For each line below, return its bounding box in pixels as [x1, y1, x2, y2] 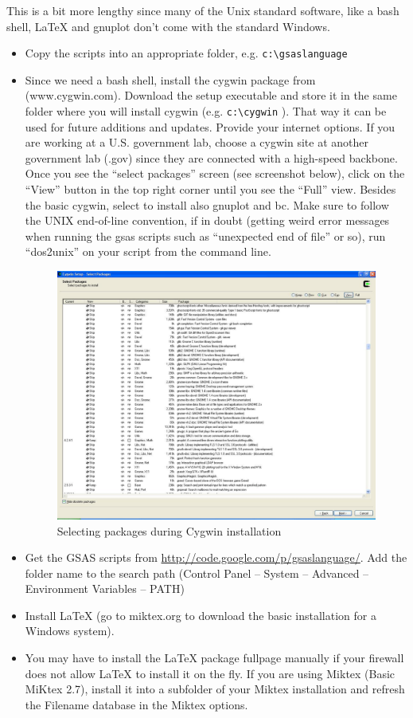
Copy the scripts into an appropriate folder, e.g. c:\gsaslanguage [25, 45, 348, 61]
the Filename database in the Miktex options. [25, 696, 248, 712]
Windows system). [25, 622, 115, 639]
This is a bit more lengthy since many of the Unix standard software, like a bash [6, 2, 399, 18]
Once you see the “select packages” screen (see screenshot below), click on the [25, 165, 405, 182]
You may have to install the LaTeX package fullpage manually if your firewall [25, 649, 404, 666]
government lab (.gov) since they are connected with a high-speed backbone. [25, 149, 398, 166]
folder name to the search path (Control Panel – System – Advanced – [25, 564, 369, 581]
